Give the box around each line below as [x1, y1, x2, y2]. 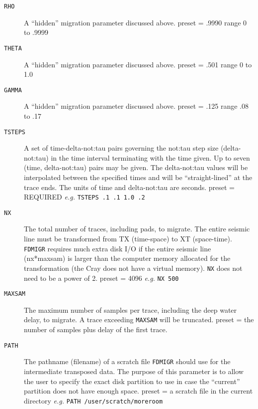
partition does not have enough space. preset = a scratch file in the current [24, 386, 253, 396]
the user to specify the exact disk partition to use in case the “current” [24, 376, 240, 386]
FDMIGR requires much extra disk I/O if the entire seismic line [24, 243, 211, 253]
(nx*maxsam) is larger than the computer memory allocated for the [24, 253, 231, 263]
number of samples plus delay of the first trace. [24, 324, 168, 335]
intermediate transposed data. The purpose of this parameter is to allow [24, 366, 244, 377]
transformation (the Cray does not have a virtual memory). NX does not [24, 262, 243, 273]
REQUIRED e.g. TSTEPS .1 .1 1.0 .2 [24, 192, 145, 202]
